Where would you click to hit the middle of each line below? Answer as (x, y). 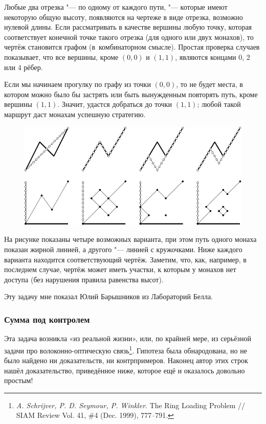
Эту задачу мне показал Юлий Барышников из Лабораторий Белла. (109, 296)
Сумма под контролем (47, 319)
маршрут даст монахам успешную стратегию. (75, 114)
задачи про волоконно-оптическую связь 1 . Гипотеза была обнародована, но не (126, 349)
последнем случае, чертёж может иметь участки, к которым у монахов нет (120, 269)
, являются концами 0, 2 (213, 57)
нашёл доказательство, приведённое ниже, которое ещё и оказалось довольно (125, 370)
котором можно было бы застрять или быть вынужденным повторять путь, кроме (131, 94)
